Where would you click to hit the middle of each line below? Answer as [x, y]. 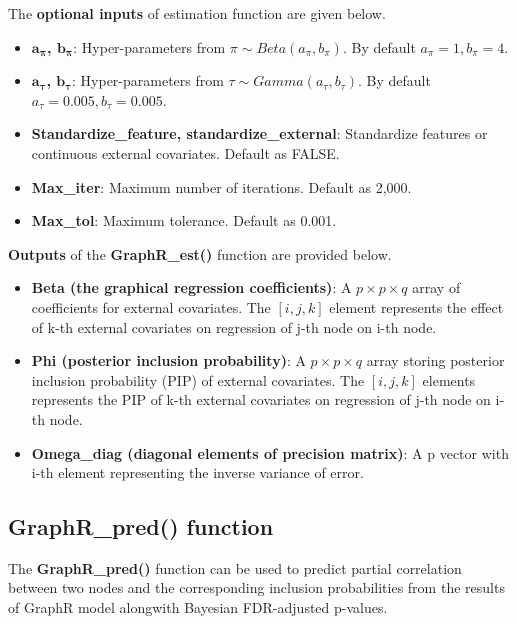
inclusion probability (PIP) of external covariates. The [198, 379]
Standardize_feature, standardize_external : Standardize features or [259, 133]
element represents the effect [416, 306]
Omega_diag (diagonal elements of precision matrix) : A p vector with [270, 452]
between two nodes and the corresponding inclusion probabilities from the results [256, 587]
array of [436, 287]
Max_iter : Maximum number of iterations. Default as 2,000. [221, 186]
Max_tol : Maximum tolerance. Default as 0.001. [184, 220]
